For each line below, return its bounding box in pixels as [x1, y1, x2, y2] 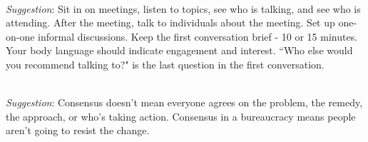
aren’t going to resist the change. [6, 123, 150, 138]
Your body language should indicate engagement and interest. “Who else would [6, 43, 353, 58]
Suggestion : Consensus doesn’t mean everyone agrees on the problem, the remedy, [6, 95, 363, 110]
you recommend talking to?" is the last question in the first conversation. [6, 56, 324, 71]
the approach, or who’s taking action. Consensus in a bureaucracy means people [6, 108, 356, 123]
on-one [6, 29, 35, 44]
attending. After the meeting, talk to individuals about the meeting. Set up [6, 15, 335, 30]
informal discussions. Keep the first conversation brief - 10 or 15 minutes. [38, 29, 358, 44]
